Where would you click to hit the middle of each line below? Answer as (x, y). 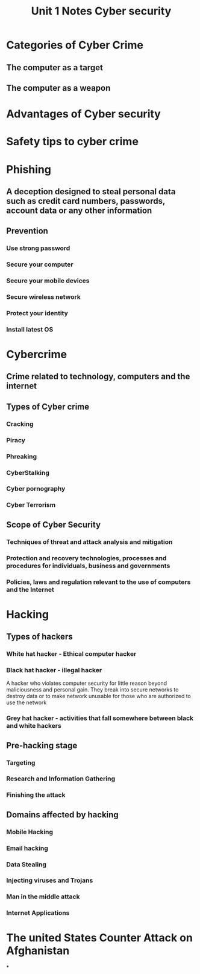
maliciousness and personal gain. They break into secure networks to (92, 690)
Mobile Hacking (30, 832)
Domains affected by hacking (62, 815)
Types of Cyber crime (48, 407)
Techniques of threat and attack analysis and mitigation (89, 541)
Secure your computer (40, 264)
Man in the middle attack (43, 897)
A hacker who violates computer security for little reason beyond (87, 683)
